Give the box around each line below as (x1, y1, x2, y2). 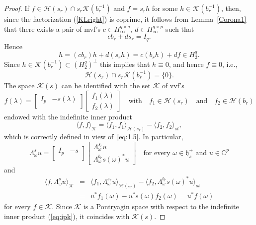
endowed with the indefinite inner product (4, 111, 132, 121)
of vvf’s (162, 80, 184, 90)
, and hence (169, 58, 204, 69)
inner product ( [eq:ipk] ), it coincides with (4, 211, 130, 221)
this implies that (99, 58, 150, 69)
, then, (221, 3, 241, 13)
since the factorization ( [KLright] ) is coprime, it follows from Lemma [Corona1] (4, 14, 247, 24)
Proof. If (4, 3, 29, 13)
